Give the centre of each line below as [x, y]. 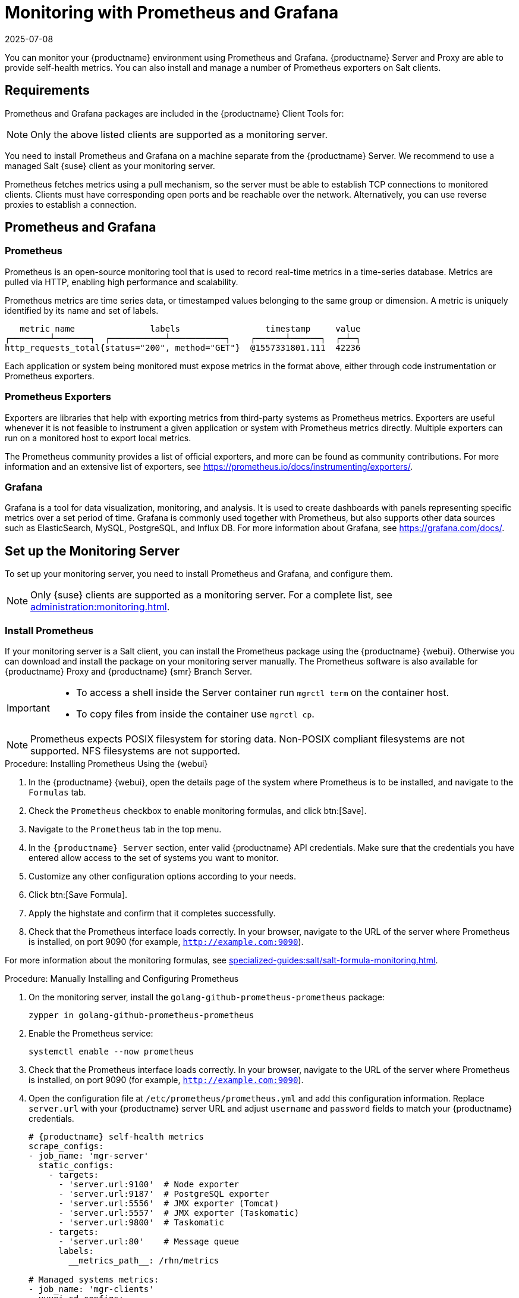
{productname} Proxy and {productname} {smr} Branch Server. [128, 671]
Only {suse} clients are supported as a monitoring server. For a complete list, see [211, 595]
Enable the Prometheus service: [91, 1033]
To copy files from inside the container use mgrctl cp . [195, 714]
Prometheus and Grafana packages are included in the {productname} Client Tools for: [174, 113]
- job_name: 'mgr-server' [89, 1155]
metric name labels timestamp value [190, 328]
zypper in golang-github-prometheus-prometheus [141, 1015]
